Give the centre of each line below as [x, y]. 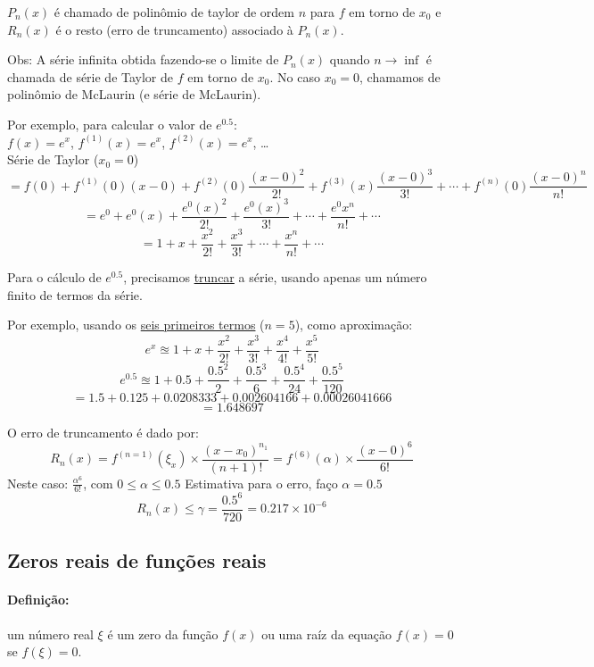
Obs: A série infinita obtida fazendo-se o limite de [143, 59]
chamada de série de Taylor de [91, 76]
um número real [50, 634]
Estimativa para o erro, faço [261, 483]
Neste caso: [38, 483]
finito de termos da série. [75, 294]
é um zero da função [163, 634]
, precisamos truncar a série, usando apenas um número [275, 277]
